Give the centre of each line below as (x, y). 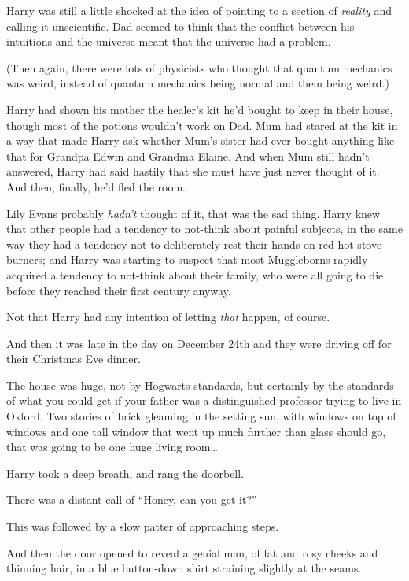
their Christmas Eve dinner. (74, 359)
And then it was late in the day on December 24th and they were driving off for (199, 343)
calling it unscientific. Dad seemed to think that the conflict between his (181, 26)
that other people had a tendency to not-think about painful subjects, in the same (204, 229)
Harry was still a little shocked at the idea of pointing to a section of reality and (199, 10)
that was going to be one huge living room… (112, 447)
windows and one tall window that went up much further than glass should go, (196, 431)
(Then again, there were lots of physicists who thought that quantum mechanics (199, 67)
